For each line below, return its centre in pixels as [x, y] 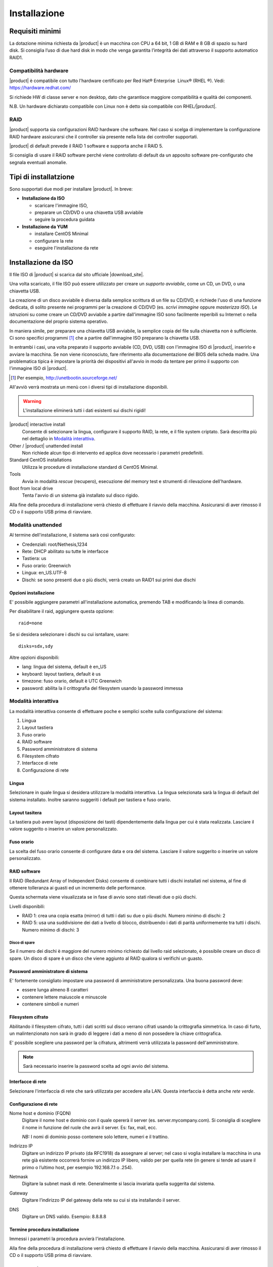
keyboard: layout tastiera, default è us [61, 674]
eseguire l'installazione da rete [66, 248]
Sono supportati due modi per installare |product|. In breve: [71, 189]
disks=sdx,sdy [36, 646]
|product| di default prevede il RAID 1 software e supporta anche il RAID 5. [86, 146]
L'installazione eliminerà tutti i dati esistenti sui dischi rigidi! [84, 411]
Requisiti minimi [35, 31]
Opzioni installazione [32, 592]
